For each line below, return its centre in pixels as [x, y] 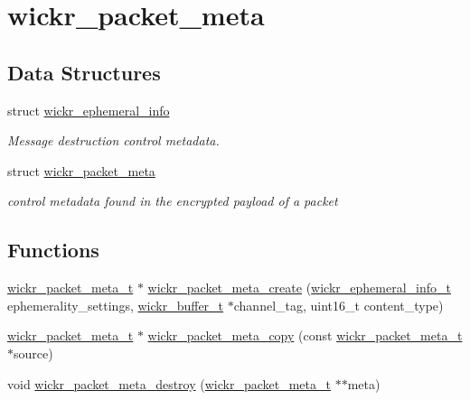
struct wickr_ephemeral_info [89, 110]
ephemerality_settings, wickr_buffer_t [116, 305]
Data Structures [84, 72]
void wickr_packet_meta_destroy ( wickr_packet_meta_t [169, 383]
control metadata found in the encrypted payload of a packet [173, 201]
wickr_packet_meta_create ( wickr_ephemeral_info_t [299, 288]
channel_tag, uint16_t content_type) [338, 305]
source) [33, 353]
